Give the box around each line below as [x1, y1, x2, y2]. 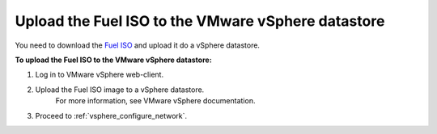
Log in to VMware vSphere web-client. [35, 69, 164, 80]
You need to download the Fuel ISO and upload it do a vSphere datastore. [15, 40, 261, 50]
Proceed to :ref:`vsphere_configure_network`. [35, 111, 188, 120]
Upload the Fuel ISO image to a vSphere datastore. [35, 85, 205, 94]
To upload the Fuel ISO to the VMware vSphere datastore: [15, 55, 212, 65]
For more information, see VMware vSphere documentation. [55, 96, 256, 106]
